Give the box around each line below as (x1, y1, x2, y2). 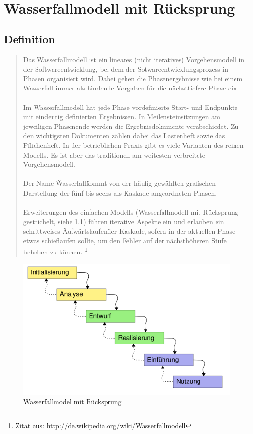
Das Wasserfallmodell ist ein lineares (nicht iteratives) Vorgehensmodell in (23, 54, 245, 64)
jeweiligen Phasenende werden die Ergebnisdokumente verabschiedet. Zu (23, 121, 239, 131)
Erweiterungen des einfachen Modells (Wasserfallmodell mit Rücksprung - (23, 207, 243, 217)
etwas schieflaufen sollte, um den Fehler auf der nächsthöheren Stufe (23, 235, 227, 245)
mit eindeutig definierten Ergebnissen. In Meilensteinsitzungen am (23, 111, 220, 122)
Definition (4, 31, 55, 46)
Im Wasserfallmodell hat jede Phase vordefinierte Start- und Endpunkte (23, 102, 238, 112)
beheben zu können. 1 (23, 245, 88, 257)
